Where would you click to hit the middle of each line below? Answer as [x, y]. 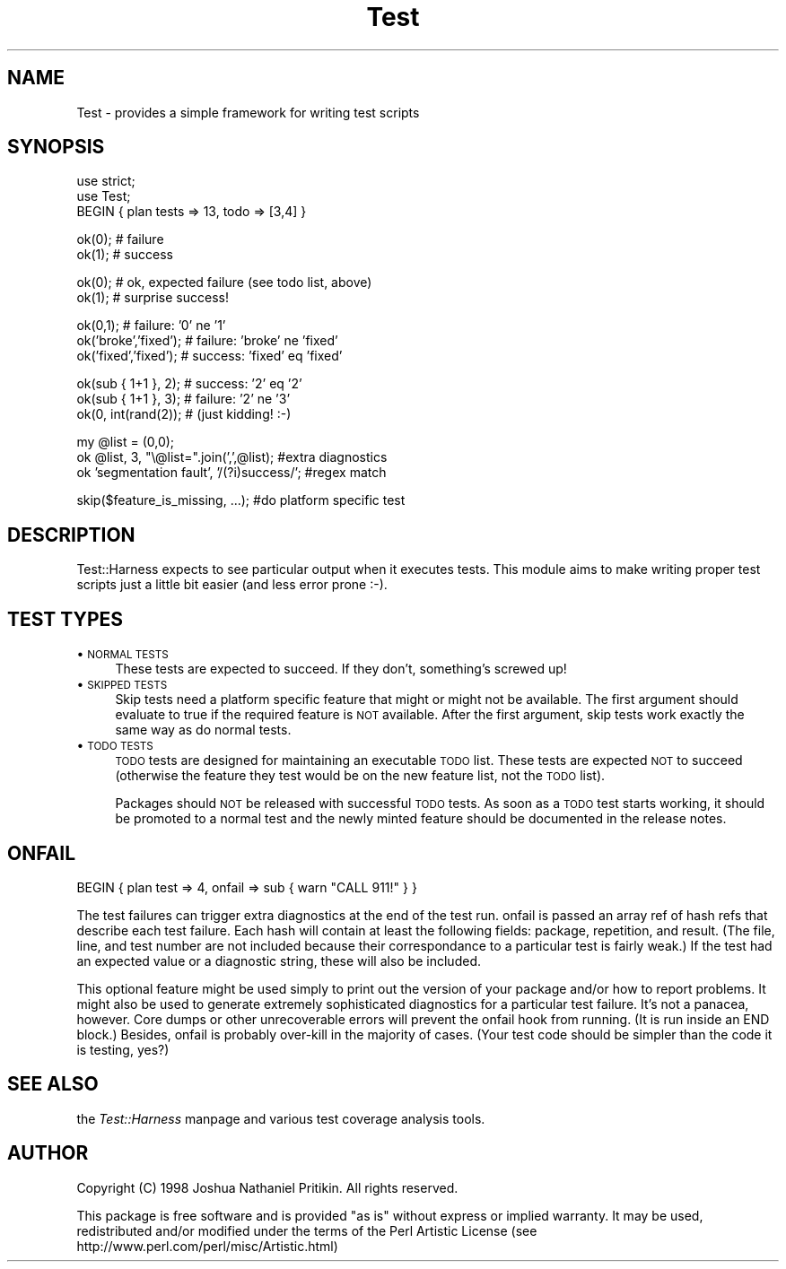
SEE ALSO [53, 1084]
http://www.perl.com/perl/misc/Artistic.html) [207, 1246]
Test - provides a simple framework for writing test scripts [248, 112]
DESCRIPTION [71, 535]
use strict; [106, 181]
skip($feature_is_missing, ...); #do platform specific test [241, 500]
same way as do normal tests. [203, 730]
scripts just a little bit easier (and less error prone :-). [232, 585]
